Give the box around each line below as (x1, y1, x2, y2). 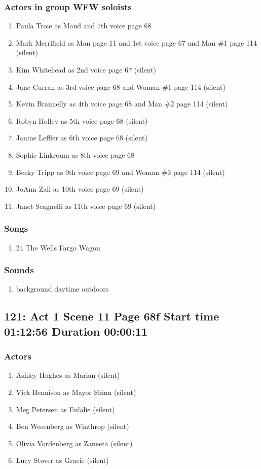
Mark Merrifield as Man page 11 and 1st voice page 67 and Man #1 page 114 (16, 37, 257, 48)
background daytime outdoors (16, 283, 109, 294)
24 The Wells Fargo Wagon (16, 242, 100, 252)
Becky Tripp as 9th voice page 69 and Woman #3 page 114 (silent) (16, 166, 225, 177)
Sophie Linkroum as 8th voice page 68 (16, 149, 135, 160)
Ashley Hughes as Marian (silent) (16, 370, 120, 380)
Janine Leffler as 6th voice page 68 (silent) (16, 132, 147, 143)
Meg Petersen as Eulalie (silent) (16, 404, 115, 414)
